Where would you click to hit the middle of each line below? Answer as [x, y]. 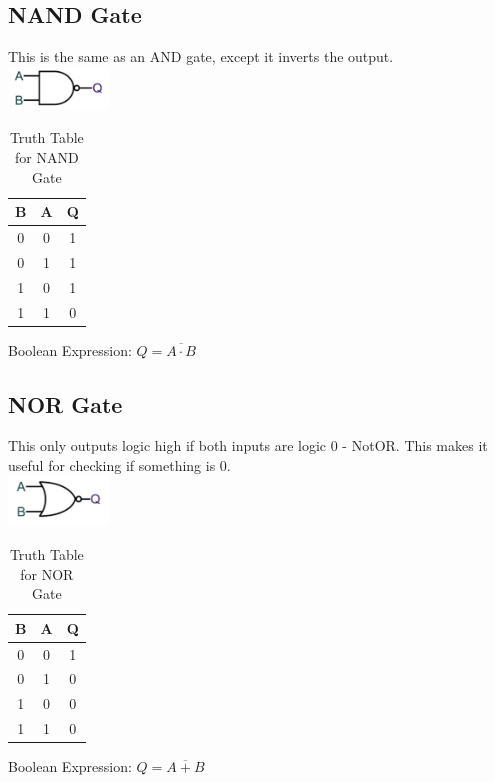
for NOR [47, 573]
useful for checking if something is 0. [119, 464]
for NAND [47, 156]
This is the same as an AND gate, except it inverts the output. [201, 56]
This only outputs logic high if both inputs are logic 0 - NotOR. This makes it [248, 445]
